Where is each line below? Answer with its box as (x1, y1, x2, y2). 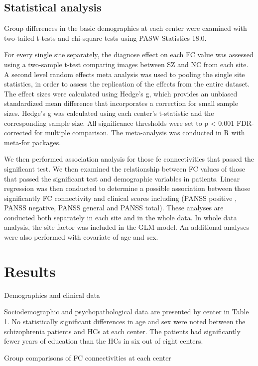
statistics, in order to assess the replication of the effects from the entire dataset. (4, 79, 250, 89)
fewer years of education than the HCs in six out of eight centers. (4, 336, 203, 346)
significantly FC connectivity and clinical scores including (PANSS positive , (4, 192, 237, 203)
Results (4, 261, 56, 281)
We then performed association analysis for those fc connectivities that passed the (4, 154, 254, 164)
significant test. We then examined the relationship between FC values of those (4, 163, 245, 174)
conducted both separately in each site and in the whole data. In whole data (4, 212, 237, 222)
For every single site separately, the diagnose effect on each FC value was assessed (4, 49, 254, 60)
